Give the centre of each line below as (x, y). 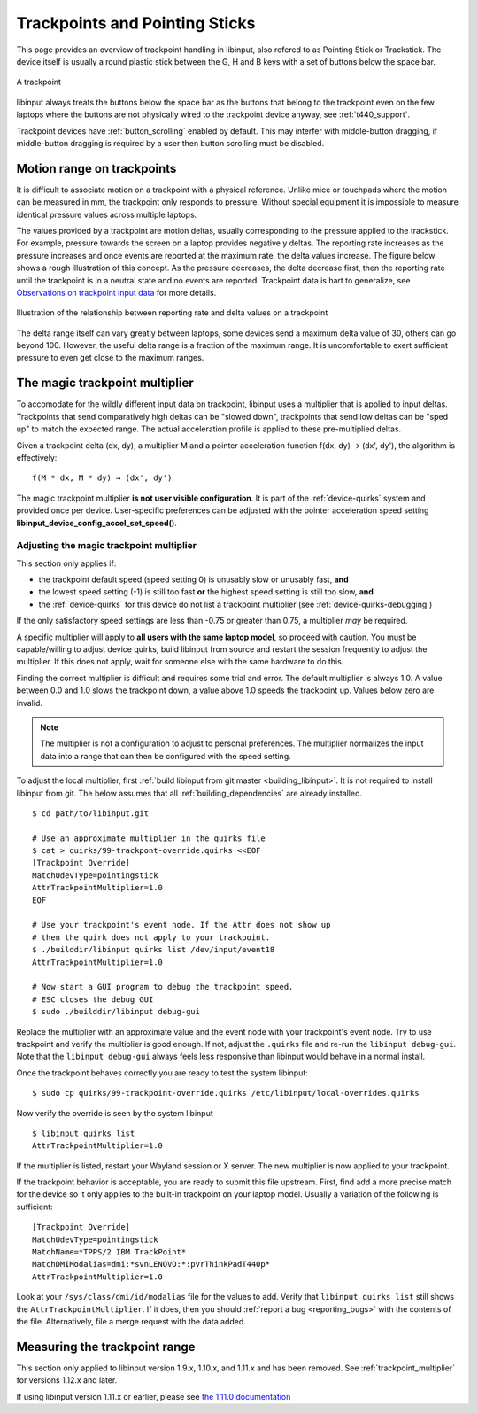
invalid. (30, 703)
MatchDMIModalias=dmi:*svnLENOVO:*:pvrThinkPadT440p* (151, 1264)
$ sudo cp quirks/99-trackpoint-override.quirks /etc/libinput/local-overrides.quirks (226, 1093)
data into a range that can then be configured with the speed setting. (166, 756)
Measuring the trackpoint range (106, 1347)
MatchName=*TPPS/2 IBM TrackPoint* (109, 1252)
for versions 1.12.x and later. (67, 1380)
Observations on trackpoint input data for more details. (116, 292)
